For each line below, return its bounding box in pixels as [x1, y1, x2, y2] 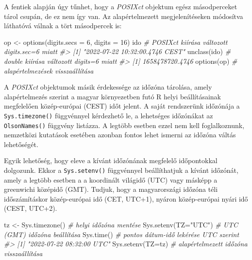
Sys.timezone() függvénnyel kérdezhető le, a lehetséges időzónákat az [4, 110, 213, 120]
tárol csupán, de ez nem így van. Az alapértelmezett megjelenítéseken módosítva [4, 11, 243, 21]
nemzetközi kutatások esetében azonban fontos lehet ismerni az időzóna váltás [4, 130, 236, 140]
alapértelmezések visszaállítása [4, 65, 94, 75]
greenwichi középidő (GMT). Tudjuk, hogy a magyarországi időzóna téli [4, 184, 218, 194]
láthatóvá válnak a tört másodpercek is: [4, 20, 122, 31]
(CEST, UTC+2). [4, 203, 57, 213]
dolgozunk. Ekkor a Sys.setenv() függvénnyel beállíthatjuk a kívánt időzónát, [4, 165, 238, 175]
